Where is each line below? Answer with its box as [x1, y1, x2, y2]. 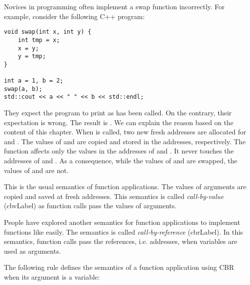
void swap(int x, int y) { [4, 28, 91, 36]
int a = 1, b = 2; [4, 77, 63, 85]
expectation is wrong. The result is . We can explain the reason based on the [4, 117, 233, 127]
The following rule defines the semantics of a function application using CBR [4, 262, 234, 272]
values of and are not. [4, 165, 69, 175]
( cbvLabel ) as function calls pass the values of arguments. [4, 200, 177, 211]
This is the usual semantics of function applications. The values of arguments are [4, 181, 247, 192]
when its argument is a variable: [4, 272, 100, 282]
